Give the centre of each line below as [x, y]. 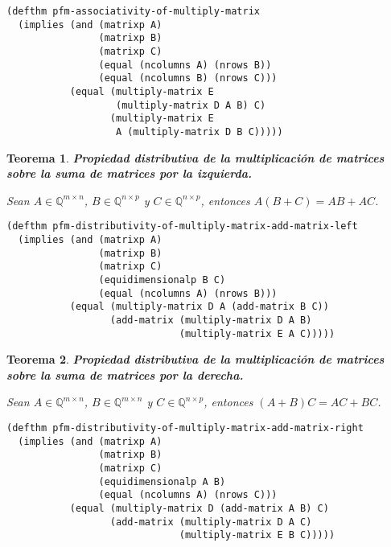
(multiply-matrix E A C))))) [257, 333]
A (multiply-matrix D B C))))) [200, 132]
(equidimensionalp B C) [162, 280]
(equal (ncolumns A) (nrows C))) [188, 495]
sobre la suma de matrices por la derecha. [125, 374]
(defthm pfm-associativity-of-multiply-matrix [133, 11]
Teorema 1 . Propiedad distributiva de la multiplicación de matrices [195, 157]
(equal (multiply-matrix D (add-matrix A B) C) [199, 508]
